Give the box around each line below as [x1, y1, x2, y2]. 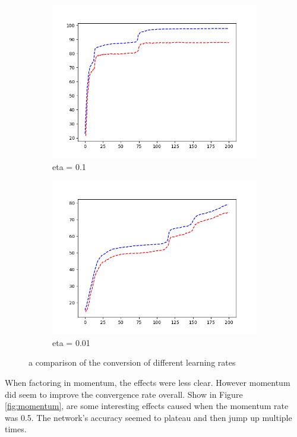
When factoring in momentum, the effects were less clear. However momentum [5, 376, 290, 388]
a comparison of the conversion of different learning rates [29, 356, 236, 369]
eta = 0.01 [52, 336, 90, 348]
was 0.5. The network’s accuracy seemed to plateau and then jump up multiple [5, 411, 292, 423]
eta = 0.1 [52, 160, 86, 172]
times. [5, 423, 27, 435]
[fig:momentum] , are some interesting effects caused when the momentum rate [5, 400, 289, 412]
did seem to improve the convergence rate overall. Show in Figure [5, 388, 243, 400]
